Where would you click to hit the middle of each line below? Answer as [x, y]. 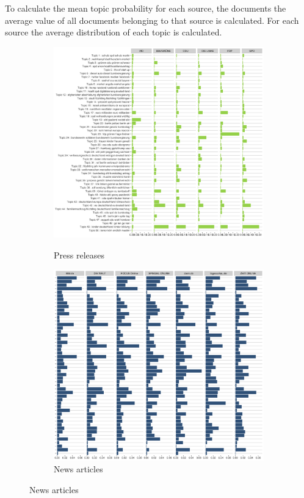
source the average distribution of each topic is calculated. [114, 32]
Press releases [79, 254]
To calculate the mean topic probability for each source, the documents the [146, 8]
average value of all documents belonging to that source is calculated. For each [152, 20]
